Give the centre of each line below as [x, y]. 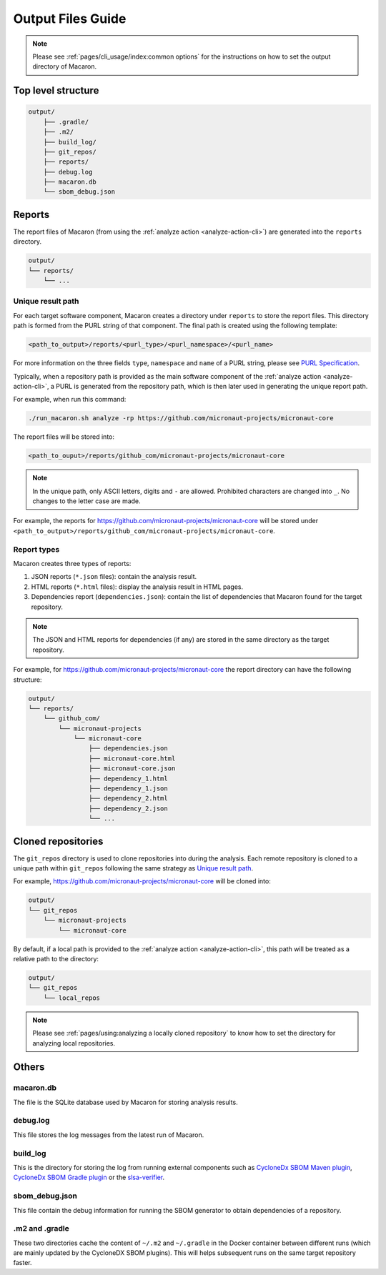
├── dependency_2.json [128, 808]
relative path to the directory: [56, 959]
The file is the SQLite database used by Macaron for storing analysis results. [126, 1102]
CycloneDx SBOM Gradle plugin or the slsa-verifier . [89, 1177]
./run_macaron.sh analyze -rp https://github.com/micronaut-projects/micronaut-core [181, 418]
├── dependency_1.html [128, 778]
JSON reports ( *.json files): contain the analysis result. [114, 577]
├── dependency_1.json [128, 789]
